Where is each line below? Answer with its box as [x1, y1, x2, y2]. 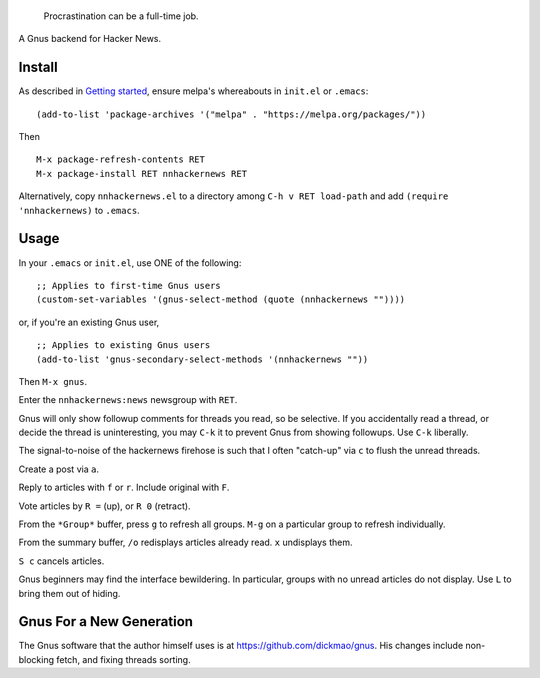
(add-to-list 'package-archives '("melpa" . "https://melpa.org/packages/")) [36, 108, 427, 120]
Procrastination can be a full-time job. [43, 10, 199, 22]
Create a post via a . [18, 463, 100, 475]
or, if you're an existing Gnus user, [18, 316, 160, 328]
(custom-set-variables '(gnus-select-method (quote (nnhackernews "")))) [36, 294, 406, 305]
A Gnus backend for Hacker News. [18, 33, 162, 45]
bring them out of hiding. [18, 587, 121, 599]
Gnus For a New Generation [18, 613, 194, 630]
